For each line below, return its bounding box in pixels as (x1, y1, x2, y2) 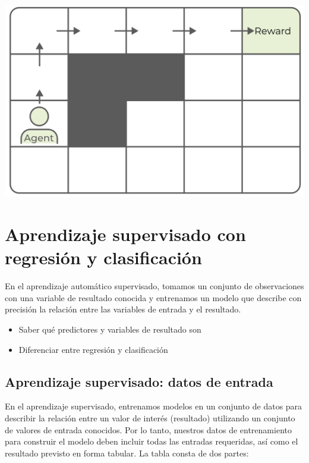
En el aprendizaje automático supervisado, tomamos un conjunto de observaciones (5, 280, 304, 292)
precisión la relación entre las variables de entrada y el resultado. (5, 303, 241, 315)
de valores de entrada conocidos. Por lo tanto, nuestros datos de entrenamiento (5, 423, 292, 436)
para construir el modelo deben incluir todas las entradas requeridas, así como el (5, 435, 298, 448)
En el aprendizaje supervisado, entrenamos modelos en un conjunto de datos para (5, 400, 302, 412)
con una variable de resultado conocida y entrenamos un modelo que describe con (5, 291, 302, 304)
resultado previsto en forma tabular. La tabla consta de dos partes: (5, 446, 249, 459)
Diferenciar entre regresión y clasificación (18, 343, 168, 355)
